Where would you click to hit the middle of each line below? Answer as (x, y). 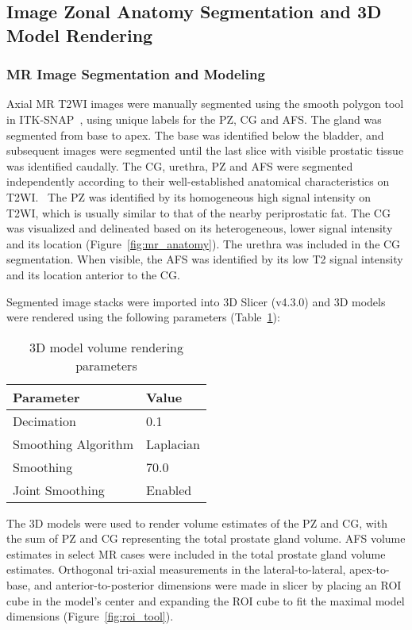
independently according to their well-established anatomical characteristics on (198, 181)
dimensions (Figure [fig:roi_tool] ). (90, 616)
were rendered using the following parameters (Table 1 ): (143, 317)
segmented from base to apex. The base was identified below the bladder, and (195, 134)
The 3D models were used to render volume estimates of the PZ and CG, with (197, 522)
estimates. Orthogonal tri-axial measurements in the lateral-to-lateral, (176, 569)
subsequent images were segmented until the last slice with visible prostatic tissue (205, 150)
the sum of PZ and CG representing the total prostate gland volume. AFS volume (206, 538)
